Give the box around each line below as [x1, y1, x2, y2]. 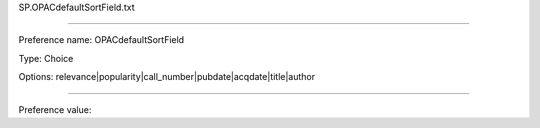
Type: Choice [18, 52, 74, 64]
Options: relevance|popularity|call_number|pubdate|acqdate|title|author [18, 71, 316, 83]
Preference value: [18, 103, 92, 115]
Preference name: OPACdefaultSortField [18, 34, 185, 46]
